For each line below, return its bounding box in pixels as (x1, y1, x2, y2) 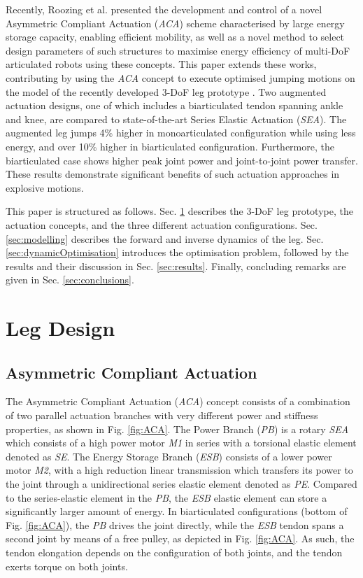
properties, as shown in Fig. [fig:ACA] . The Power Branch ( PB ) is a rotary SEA (6, 421, 349, 436)
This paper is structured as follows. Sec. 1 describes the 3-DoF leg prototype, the (6, 204, 353, 218)
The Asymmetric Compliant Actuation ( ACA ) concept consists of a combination (6, 394, 350, 409)
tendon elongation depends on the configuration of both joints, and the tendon (6, 544, 343, 559)
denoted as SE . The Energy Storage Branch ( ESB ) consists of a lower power (6, 449, 332, 463)
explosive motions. (6, 180, 84, 195)
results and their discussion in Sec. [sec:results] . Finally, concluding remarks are (6, 258, 346, 273)
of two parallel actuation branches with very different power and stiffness (6, 408, 318, 423)
